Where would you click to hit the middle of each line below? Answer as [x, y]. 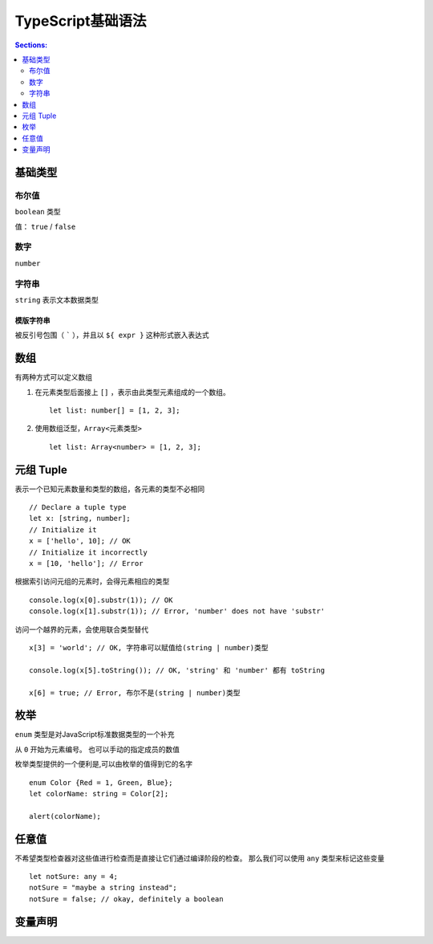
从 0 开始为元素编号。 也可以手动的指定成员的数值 [97, 749]
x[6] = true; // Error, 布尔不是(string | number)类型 [135, 693]
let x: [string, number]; [80, 519]
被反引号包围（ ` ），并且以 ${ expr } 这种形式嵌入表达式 [112, 335]
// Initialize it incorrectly [89, 552]
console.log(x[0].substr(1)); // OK [101, 600]
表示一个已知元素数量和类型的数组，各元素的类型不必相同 [109, 489]
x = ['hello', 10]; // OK [80, 541]
